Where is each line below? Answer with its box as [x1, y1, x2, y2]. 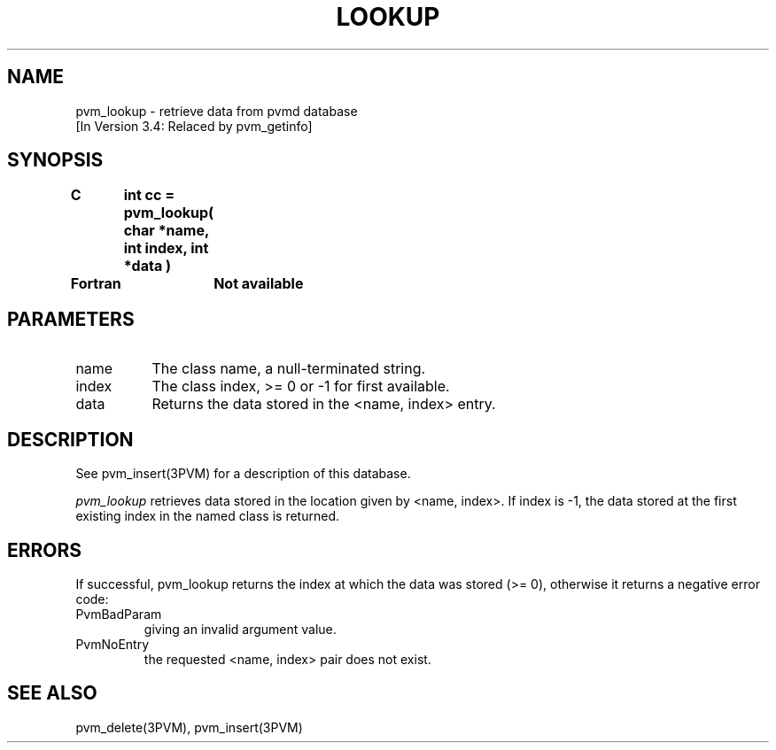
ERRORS [7, 538, 82, 561]
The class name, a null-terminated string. [151, 360, 426, 378]
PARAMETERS [7, 307, 135, 330]
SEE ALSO [7, 682, 97, 705]
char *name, [123, 221, 209, 240]
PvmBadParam [75, 606, 162, 622]
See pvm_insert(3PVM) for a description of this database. [75, 466, 411, 482]
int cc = [123, 186, 175, 205]
